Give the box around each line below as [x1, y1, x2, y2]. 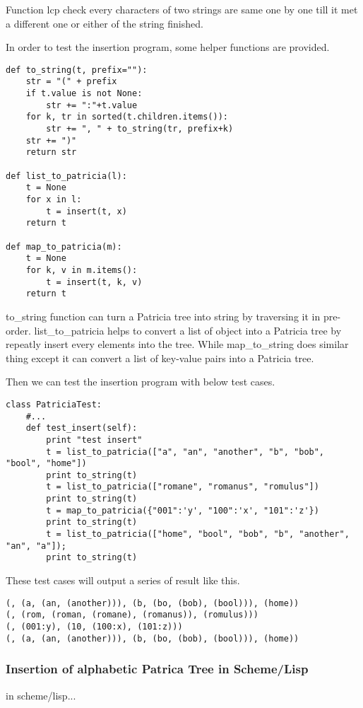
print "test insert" [46, 434, 143, 445]
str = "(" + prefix [25, 76, 117, 87]
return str [25, 147, 77, 158]
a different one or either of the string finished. [6, 16, 203, 30]
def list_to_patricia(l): [6, 170, 127, 181]
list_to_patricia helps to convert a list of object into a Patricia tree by [34, 323, 342, 337]
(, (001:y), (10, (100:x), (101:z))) [6, 621, 183, 632]
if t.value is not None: [25, 88, 143, 99]
